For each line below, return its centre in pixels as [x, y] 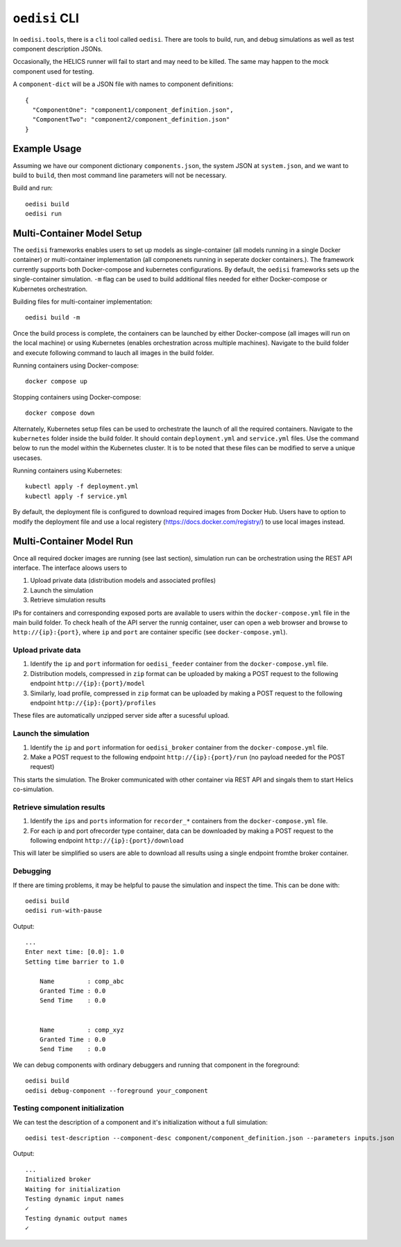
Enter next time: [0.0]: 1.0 [75, 952]
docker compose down [60, 413]
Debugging [32, 871]
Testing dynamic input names [75, 1199]
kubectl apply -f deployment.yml [82, 487]
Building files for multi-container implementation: [83, 302]
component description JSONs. [58, 49]
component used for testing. [53, 71]
